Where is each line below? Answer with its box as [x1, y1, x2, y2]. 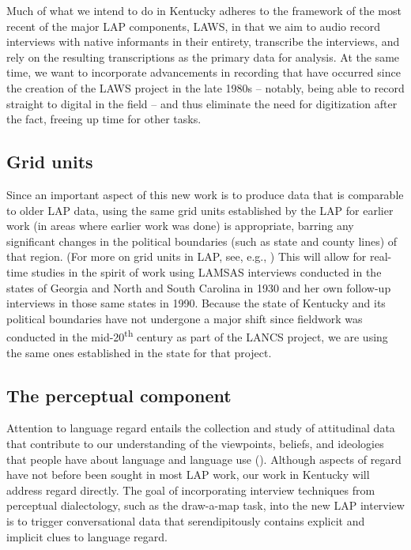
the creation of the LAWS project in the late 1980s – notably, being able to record [6, 79, 405, 96]
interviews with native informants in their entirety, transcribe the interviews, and [6, 33, 400, 50]
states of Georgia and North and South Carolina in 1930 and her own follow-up [6, 279, 391, 296]
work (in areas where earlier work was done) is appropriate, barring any [6, 217, 354, 234]
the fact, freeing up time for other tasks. [6, 111, 202, 127]
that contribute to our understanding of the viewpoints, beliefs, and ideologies [6, 435, 384, 451]
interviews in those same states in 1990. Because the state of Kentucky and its [6, 295, 386, 311]
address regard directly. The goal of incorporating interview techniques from [6, 481, 375, 498]
